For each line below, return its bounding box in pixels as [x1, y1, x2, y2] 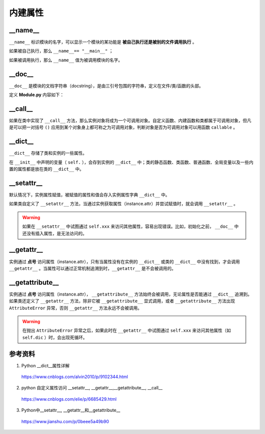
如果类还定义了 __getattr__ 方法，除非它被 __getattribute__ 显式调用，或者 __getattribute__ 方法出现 [9, 298, 236, 304]
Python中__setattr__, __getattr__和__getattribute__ [21, 407, 120, 413]
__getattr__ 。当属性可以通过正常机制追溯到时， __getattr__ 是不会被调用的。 [9, 265, 176, 271]
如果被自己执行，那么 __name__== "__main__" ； [9, 48, 113, 54]
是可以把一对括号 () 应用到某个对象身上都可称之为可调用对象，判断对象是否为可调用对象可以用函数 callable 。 [9, 124, 238, 130]
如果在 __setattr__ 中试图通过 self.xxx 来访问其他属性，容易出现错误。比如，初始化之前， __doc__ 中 [22, 223, 239, 229]
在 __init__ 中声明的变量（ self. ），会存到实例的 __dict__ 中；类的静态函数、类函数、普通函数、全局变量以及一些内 [9, 159, 254, 165]
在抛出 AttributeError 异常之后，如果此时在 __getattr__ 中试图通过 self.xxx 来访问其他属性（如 [22, 327, 231, 333]
